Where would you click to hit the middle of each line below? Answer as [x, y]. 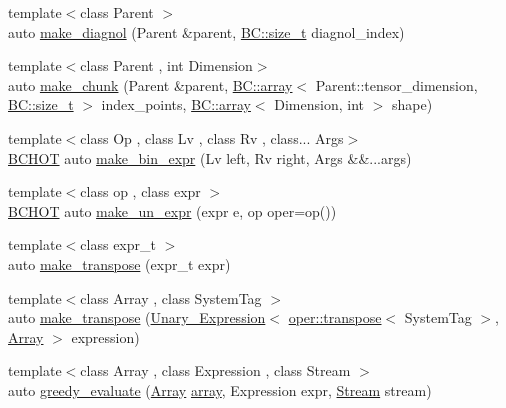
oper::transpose [335, 317]
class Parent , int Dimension [166, 65]
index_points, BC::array [176, 104]
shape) [412, 104]
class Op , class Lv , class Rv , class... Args [212, 137]
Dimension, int [319, 104]
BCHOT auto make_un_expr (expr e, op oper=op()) [172, 210]
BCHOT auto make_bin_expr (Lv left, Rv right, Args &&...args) [210, 157]
